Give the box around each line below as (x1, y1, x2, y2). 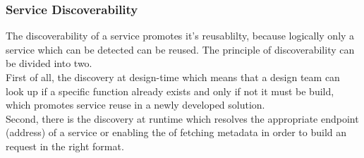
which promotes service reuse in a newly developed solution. (6, 97, 265, 112)
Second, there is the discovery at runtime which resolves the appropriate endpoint (6, 111, 359, 126)
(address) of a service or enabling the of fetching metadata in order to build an (6, 125, 347, 140)
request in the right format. (6, 138, 124, 153)
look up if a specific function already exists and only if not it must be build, (6, 83, 334, 98)
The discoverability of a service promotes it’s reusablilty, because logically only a (6, 28, 355, 43)
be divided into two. (6, 56, 92, 71)
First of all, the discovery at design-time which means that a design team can (6, 70, 340, 84)
